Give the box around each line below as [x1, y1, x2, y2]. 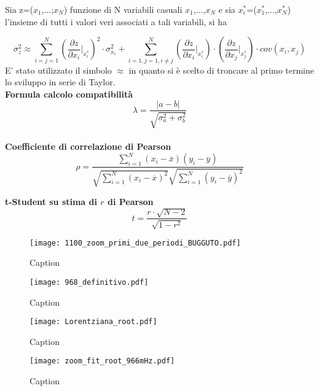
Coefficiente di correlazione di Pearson [5, 140, 171, 153]
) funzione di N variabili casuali [63, 3, 183, 15]
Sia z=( [5, 3, 33, 15]
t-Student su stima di [5, 195, 97, 207]
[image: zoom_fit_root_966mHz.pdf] [30, 357, 175, 366]
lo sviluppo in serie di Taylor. [5, 75, 116, 88]
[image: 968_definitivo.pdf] [30, 277, 149, 287]
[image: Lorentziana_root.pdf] [30, 317, 157, 327]
